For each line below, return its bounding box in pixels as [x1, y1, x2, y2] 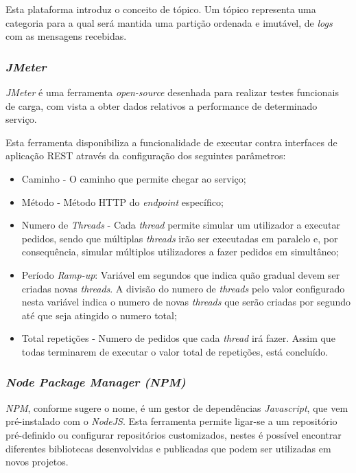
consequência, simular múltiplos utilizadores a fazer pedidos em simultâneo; [21, 244, 339, 259]
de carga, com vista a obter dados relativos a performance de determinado [5, 98, 318, 113]
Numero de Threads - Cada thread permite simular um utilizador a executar [21, 218, 341, 232]
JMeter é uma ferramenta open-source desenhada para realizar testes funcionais [5, 85, 339, 99]
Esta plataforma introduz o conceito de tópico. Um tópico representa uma [5, 2, 316, 16]
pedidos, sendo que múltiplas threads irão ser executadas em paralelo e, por [21, 231, 338, 245]
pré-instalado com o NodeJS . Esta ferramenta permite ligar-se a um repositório [5, 414, 337, 428]
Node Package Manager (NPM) [5, 373, 186, 391]
